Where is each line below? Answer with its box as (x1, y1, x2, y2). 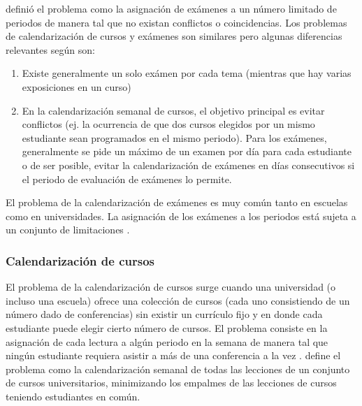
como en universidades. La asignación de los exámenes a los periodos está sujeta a (6, 208, 356, 223)
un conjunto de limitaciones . (6, 222, 130, 237)
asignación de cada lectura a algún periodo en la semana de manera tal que (6, 334, 328, 349)
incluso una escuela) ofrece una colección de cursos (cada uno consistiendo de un (6, 293, 350, 307)
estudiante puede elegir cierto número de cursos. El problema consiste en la (6, 320, 328, 335)
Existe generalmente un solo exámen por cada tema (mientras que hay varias (22, 66, 352, 80)
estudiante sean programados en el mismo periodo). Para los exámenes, (22, 130, 327, 145)
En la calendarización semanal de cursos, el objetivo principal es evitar (22, 103, 325, 117)
